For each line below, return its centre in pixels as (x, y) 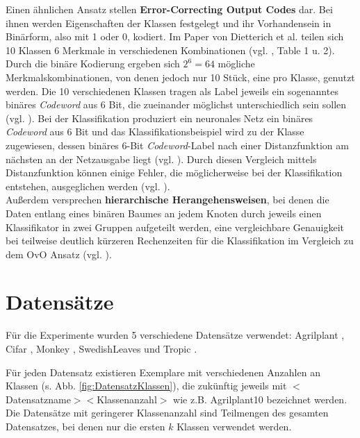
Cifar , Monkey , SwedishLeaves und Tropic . (101, 348)
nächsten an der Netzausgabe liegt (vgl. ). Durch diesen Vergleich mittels (161, 159)
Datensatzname (38, 399)
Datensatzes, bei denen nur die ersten (85, 426)
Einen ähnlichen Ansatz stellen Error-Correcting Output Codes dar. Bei (169, 9)
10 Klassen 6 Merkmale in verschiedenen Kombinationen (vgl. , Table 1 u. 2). (170, 50)
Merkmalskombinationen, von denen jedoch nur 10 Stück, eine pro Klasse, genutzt (180, 77)
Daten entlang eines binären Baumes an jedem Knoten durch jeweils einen (164, 213)
